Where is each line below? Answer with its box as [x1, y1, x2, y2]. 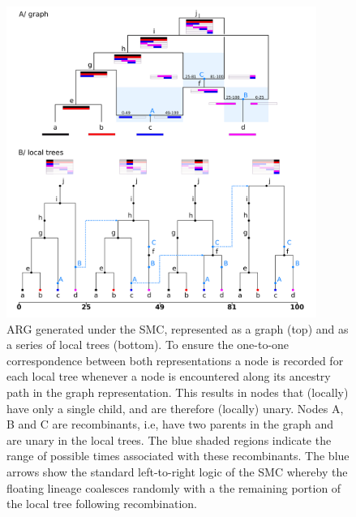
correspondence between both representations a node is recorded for [6, 351, 344, 368]
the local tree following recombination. [6, 495, 197, 512]
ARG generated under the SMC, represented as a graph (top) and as [6, 320, 349, 337]
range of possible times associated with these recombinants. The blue [6, 447, 350, 464]
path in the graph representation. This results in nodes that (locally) [6, 384, 349, 401]
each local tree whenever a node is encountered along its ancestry [6, 368, 331, 385]
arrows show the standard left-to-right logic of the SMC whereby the [6, 463, 348, 480]
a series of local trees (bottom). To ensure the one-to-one [6, 336, 290, 353]
